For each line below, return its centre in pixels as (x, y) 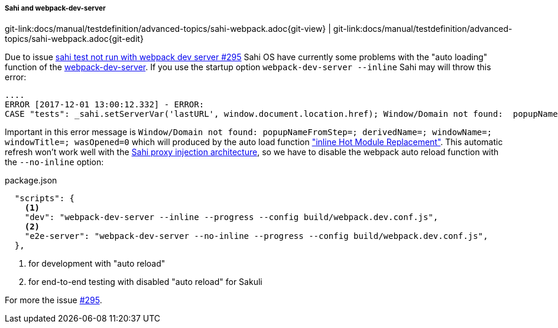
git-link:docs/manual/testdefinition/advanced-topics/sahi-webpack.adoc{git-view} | (168, 29)
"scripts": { (45, 199)
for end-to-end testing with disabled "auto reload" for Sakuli (145, 282)
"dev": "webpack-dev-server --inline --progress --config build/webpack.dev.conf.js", (231, 217)
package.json (31, 181)
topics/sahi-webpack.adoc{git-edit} (74, 39)
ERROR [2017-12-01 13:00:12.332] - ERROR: (105, 105)
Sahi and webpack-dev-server (55, 8)
